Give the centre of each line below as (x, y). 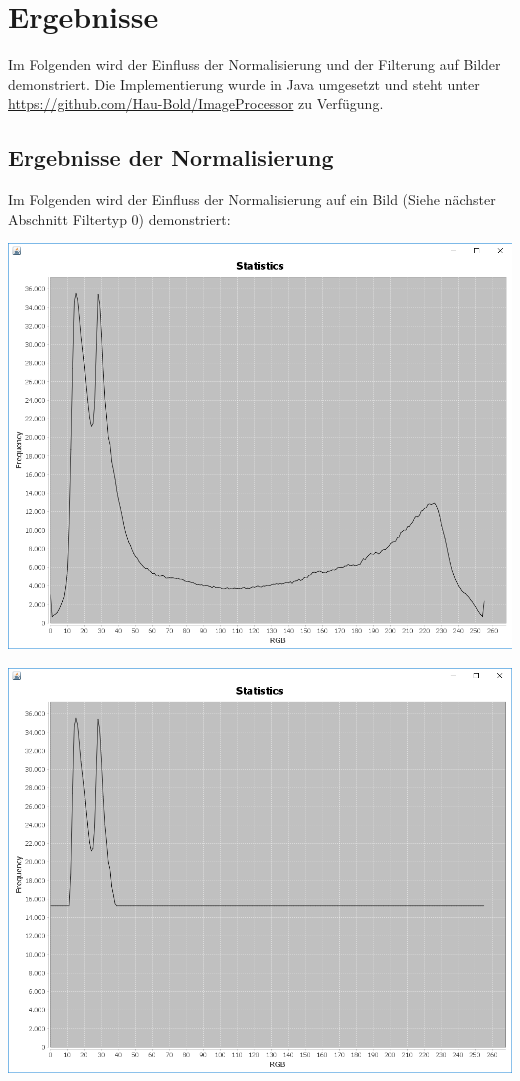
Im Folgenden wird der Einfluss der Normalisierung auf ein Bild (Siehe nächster (252, 199)
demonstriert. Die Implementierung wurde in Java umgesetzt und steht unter (244, 83)
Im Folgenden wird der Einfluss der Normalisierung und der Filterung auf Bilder (254, 64)
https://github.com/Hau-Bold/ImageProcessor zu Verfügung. (196, 103)
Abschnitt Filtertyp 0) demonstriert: (119, 218)
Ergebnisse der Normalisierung (171, 157)
